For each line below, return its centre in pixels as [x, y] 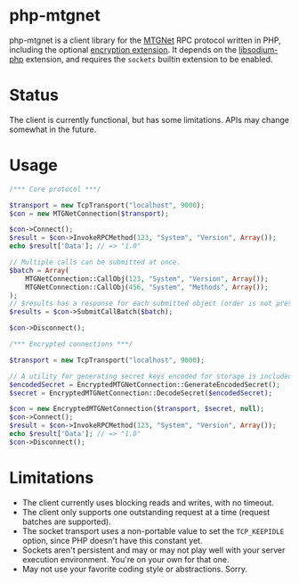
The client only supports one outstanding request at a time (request [146, 512]
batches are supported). [66, 521]
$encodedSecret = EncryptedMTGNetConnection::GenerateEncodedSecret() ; [145, 384]
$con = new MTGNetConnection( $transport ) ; [89, 213]
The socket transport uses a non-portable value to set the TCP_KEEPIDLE [153, 530]
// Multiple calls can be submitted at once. [95, 263]
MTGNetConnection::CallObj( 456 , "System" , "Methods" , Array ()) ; [147, 287]
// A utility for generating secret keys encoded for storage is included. [153, 376]
